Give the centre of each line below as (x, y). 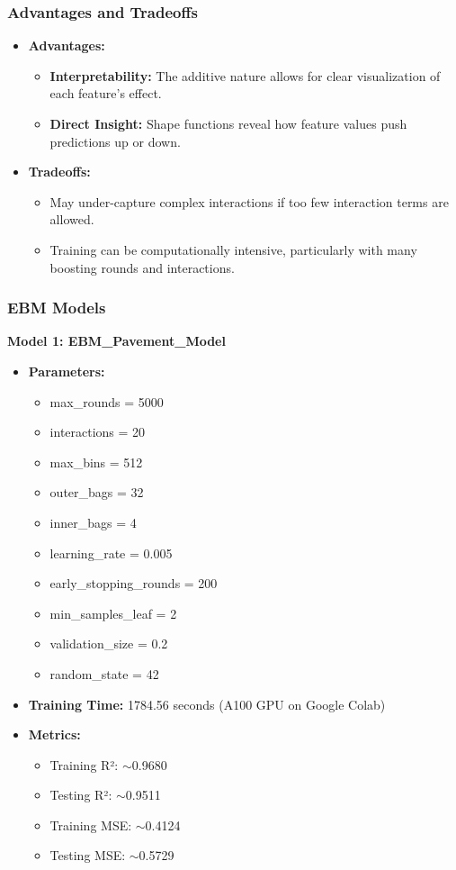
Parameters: (67, 371)
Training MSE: (91, 825)
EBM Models (57, 308)
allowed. (72, 219)
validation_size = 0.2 (109, 643)
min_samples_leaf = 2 (113, 613)
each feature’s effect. (106, 93)
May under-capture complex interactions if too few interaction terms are (249, 201)
